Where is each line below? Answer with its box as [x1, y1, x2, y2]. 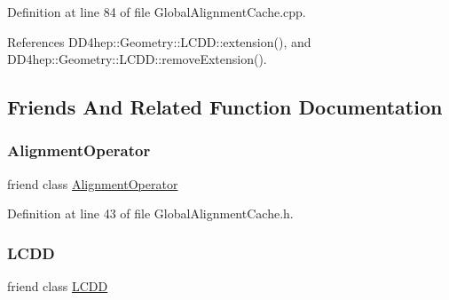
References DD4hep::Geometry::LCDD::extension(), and [7, 32, 311, 51]
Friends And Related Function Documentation [7, 93, 443, 121]
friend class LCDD [7, 277, 108, 296]
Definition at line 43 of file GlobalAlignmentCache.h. [7, 204, 294, 223]
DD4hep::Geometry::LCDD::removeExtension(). [7, 50, 267, 68]
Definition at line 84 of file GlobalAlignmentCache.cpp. [7, 3, 306, 20]
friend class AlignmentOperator [7, 174, 178, 193]
